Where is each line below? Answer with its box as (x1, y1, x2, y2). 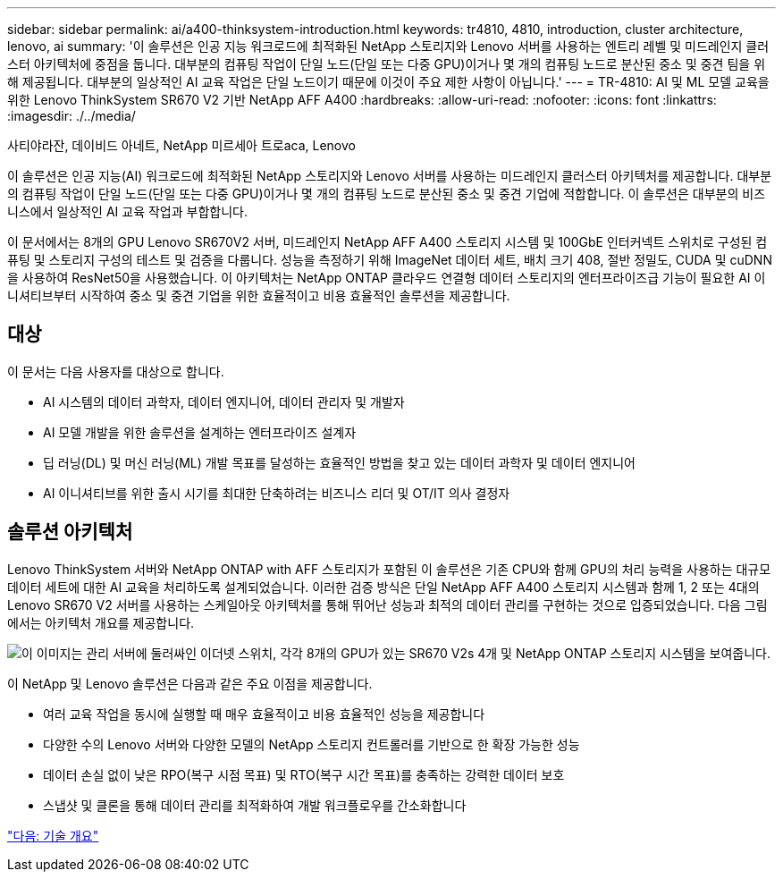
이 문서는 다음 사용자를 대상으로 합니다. (7, 363, 224, 379)
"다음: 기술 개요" (7, 827, 99, 843)
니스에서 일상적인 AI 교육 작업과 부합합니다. (7, 204, 248, 219)
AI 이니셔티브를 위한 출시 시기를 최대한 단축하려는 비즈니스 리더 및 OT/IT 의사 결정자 (43, 485, 510, 501)
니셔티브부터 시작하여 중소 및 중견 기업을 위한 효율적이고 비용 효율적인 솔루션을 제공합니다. (7, 288, 510, 303)
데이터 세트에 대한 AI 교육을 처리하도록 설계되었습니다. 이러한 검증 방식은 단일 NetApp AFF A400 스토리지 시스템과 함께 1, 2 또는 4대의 (7, 579, 760, 595)
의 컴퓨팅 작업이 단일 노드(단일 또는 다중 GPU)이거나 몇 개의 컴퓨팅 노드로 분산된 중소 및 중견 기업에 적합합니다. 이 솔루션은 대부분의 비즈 (7, 186, 766, 201)
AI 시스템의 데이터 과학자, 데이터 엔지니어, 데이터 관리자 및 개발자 (43, 393, 405, 410)
